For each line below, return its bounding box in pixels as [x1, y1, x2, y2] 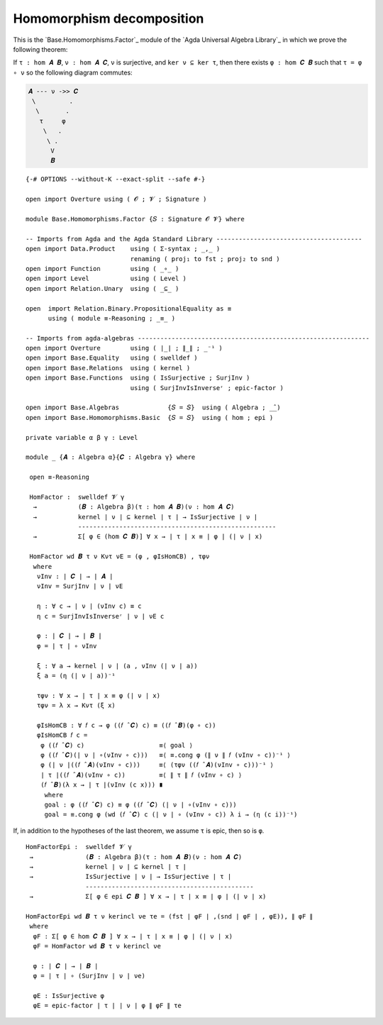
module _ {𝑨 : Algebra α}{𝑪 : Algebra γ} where [26, 453, 196, 461]
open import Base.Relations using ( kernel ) [26, 364, 191, 372]
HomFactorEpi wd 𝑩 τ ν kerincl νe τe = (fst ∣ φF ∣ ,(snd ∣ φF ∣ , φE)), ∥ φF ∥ [26, 912, 313, 920]
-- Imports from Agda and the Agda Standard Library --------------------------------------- [26, 235, 362, 243]
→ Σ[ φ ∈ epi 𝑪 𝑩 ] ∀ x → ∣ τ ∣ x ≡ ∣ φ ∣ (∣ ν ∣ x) [29, 892, 267, 901]
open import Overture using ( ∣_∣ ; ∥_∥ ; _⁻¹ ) [26, 344, 223, 353]
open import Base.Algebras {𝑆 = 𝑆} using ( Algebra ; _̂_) [26, 404, 281, 411]
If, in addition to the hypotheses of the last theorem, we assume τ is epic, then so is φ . [13, 826, 265, 835]
